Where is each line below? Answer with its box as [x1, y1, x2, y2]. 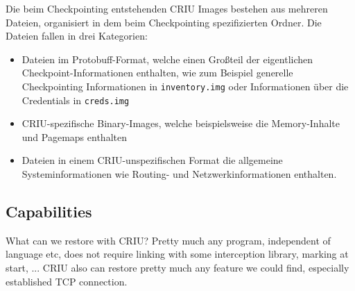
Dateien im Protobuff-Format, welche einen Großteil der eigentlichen [21, 51, 313, 66]
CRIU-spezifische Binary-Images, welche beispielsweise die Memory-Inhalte [21, 116, 340, 131]
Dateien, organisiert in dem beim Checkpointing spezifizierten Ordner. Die [6, 15, 322, 29]
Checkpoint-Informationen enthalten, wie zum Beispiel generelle [21, 65, 293, 80]
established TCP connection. [6, 274, 128, 288]
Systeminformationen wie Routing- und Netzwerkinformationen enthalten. [21, 167, 337, 181]
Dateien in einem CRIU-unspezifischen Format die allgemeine [21, 153, 283, 167]
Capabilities [6, 201, 92, 222]
